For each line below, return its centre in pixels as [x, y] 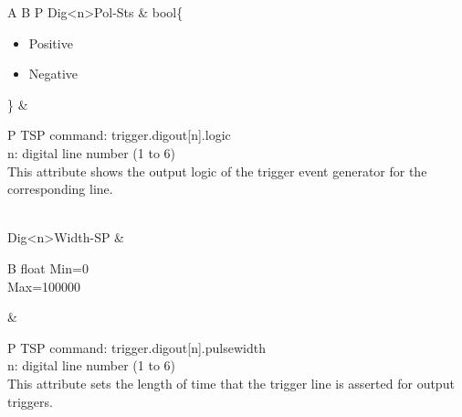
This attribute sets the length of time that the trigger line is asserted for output [231, 383]
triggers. [30, 401]
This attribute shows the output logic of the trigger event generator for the [217, 171]
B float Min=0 [48, 267]
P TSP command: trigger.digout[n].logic [119, 135]
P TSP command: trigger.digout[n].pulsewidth [136, 347]
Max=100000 [44, 286]
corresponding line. [60, 189]
